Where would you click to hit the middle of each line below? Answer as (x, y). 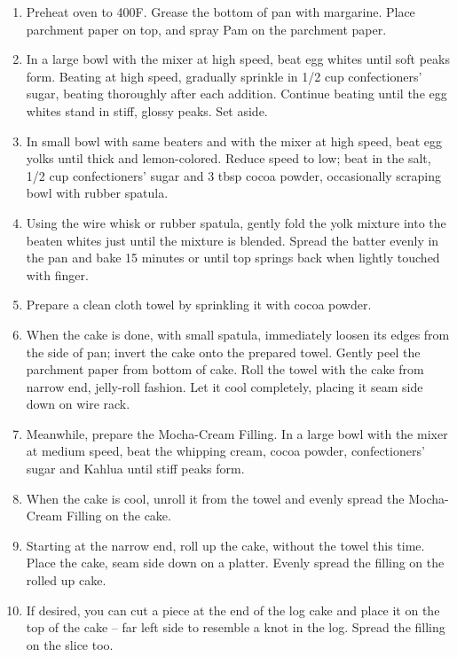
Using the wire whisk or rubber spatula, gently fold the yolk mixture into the (236, 222)
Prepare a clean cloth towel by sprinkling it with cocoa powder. (199, 305)
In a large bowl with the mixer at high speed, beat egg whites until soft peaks (238, 59)
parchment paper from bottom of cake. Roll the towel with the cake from (225, 369)
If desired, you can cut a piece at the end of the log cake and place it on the (233, 610)
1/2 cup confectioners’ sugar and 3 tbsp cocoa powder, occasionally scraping (234, 175)
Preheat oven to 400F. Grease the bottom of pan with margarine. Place (221, 12)
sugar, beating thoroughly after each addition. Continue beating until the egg (236, 94)
